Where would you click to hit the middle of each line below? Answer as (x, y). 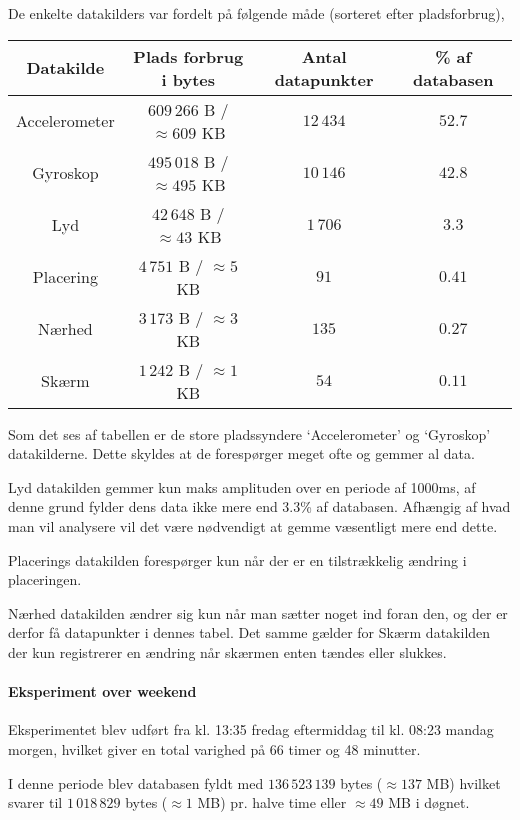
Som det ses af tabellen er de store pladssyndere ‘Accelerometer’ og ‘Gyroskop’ (249, 433)
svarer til (35, 802)
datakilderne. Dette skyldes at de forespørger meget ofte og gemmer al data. (241, 453)
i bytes (188, 79)
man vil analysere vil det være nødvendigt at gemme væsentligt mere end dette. (253, 525)
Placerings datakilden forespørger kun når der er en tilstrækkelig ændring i (237, 559)
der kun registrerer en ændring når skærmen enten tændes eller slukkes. (227, 651)
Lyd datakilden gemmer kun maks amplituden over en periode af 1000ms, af (242, 486)
